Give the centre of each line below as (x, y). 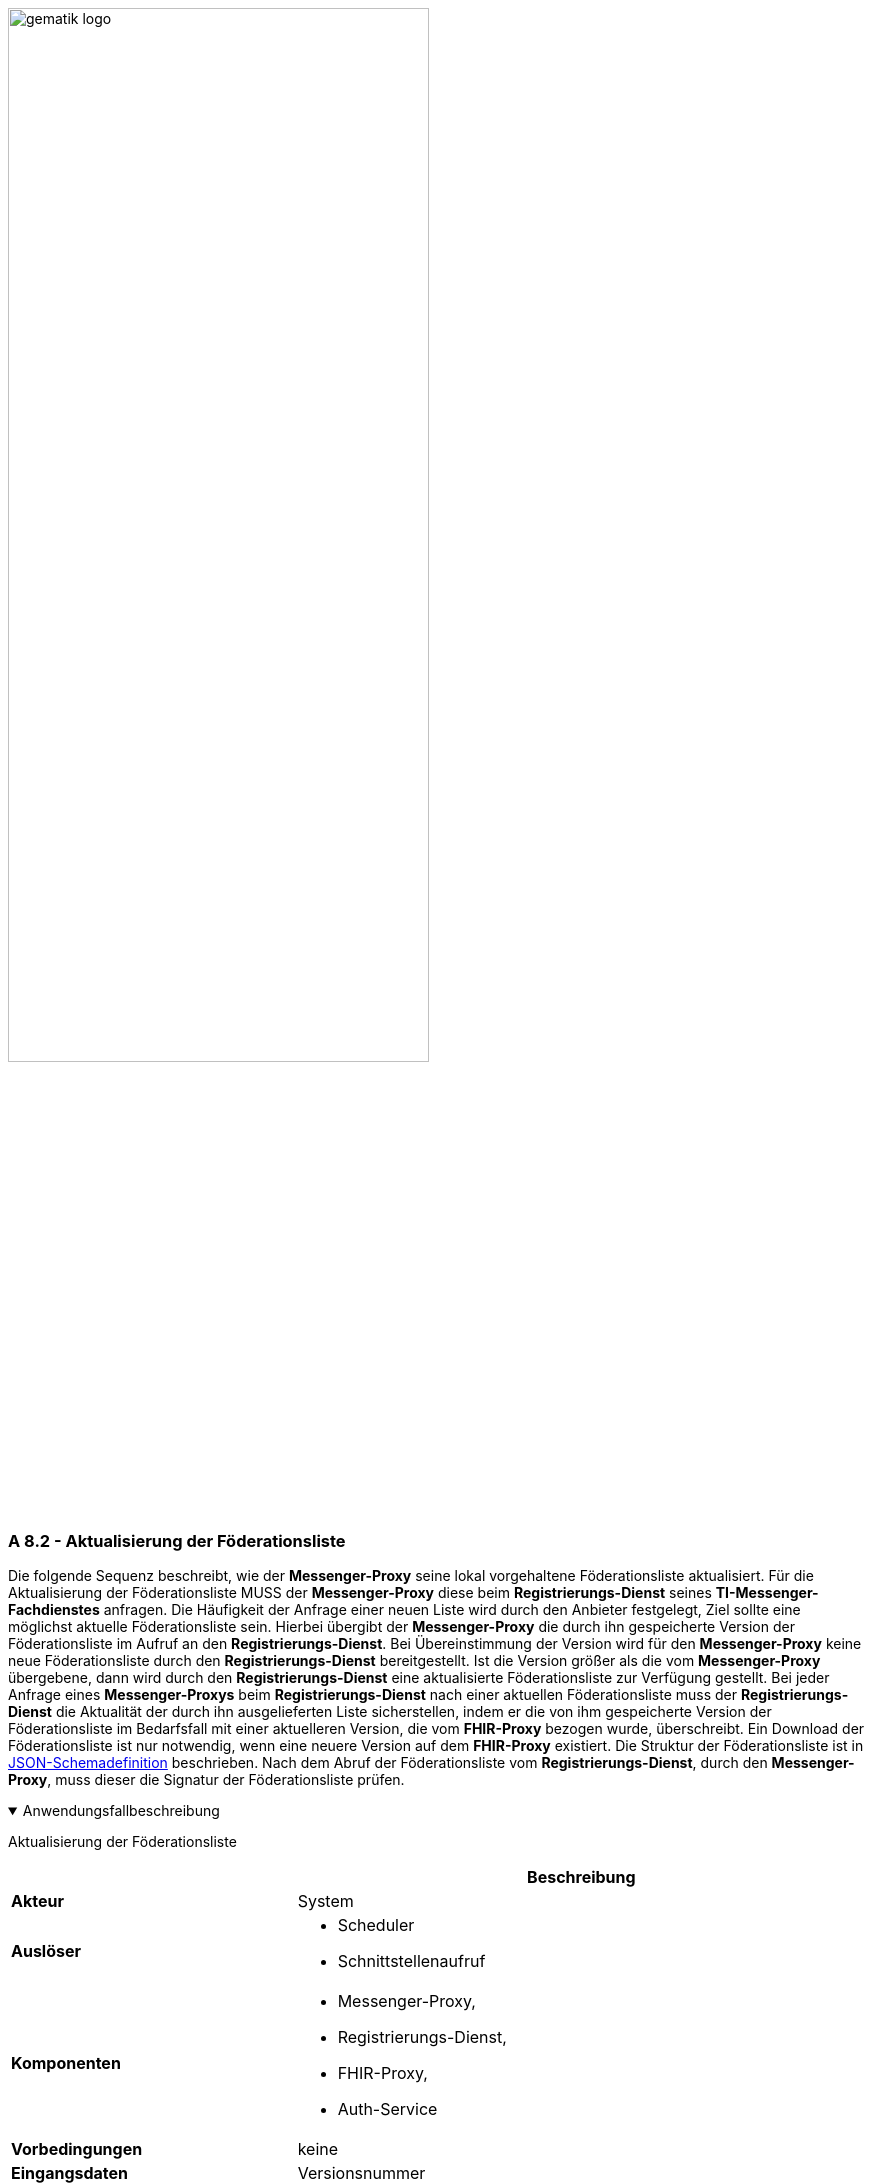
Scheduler (376, 1925)
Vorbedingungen (77, 2149)
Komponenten (66, 2063)
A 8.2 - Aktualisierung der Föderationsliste (177, 1540)
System (325, 1901)
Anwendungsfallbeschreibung (121, 1811)
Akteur (37, 1901)
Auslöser (46, 1951)
